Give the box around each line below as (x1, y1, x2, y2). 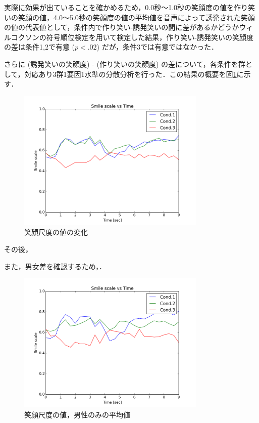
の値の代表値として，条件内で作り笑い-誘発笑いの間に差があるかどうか (4, 22, 239, 32)
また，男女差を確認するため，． (4, 261, 107, 271)
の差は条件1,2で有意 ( (4, 41, 75, 52)
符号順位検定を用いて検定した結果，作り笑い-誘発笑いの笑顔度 (46, 31, 253, 42)
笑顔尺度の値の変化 (24, 227, 88, 237)
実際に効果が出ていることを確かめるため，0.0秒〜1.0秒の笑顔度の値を (4, 2, 234, 12)
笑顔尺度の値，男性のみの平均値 (24, 409, 130, 419)
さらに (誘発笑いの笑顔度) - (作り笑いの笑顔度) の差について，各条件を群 (4, 58, 245, 69)
